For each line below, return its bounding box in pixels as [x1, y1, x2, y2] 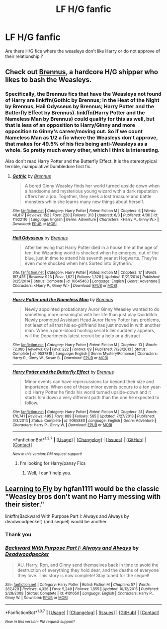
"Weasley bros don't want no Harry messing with [5, 492, 161, 501]
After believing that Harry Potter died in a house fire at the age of [24, 244, 158, 250]
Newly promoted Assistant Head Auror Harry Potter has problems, [24, 317, 161, 323]
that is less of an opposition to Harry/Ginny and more [5, 122, 135, 129]
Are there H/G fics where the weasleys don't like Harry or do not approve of [5, 48, 161, 54]
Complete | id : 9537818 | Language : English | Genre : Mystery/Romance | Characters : [12, 351, 158, 356]
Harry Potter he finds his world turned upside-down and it [32, 389, 151, 395]
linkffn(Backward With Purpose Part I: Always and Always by [5, 513, 129, 519]
